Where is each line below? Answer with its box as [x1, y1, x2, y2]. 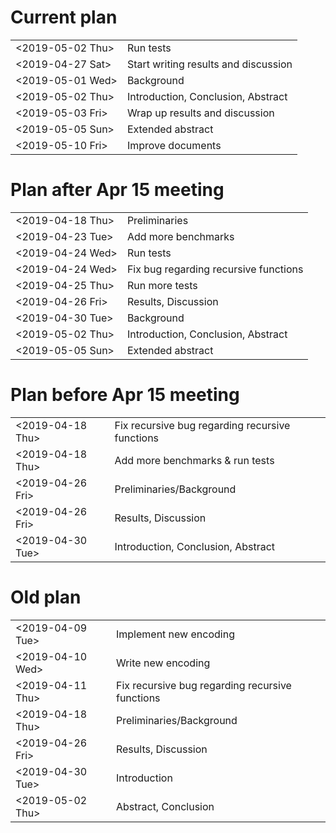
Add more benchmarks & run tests [114, 453, 275, 467]
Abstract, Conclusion [115, 799, 215, 813]
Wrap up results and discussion [126, 106, 275, 120]
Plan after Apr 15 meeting [10, 179, 225, 201]
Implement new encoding [115, 627, 235, 641]
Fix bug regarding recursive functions [126, 262, 304, 276]
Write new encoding [115, 656, 211, 670]
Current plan [10, 6, 118, 29]
